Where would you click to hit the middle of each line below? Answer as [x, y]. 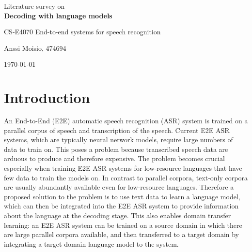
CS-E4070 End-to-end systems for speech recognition [82, 32]
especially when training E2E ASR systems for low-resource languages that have [123, 168]
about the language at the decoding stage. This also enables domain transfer [118, 215]
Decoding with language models [58, 15]
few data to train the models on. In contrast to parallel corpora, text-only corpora [126, 177]
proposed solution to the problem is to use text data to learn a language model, [122, 196]
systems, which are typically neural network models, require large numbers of [118, 140]
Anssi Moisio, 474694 [35, 48]
